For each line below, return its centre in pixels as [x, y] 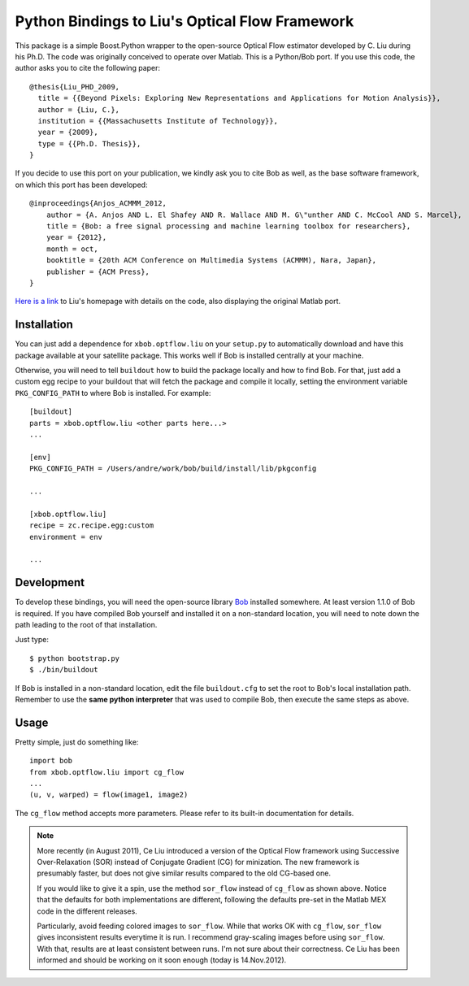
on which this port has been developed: [81, 185]
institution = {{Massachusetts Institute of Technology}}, [158, 121]
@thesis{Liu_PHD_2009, [75, 87]
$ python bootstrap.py [75, 658]
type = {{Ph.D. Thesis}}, [89, 143]
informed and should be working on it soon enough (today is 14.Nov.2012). [162, 960]
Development [50, 582]
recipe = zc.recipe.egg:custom [92, 526]
